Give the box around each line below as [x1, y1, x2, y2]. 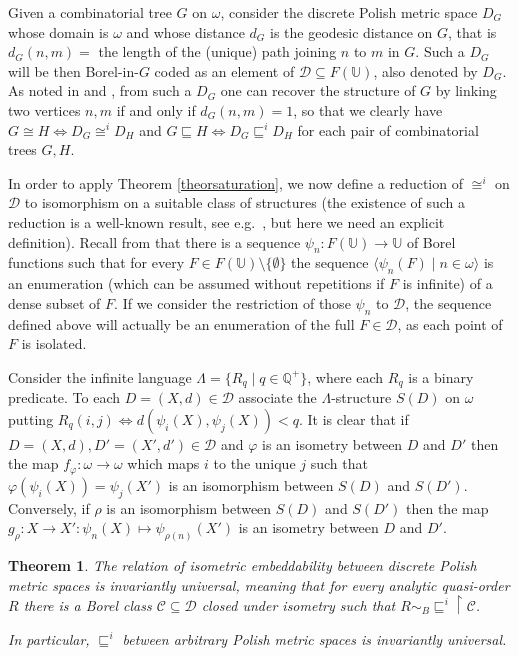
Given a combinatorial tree [8, 2, 172, 22]
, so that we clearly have [293, 99, 443, 120]
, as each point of [397, 313, 503, 334]
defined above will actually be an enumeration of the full [8, 313, 355, 334]
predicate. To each [8, 387, 121, 408]
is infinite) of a [402, 273, 493, 294]
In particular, [8, 628, 90, 649]
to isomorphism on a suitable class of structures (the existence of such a [24, 192, 466, 213]
